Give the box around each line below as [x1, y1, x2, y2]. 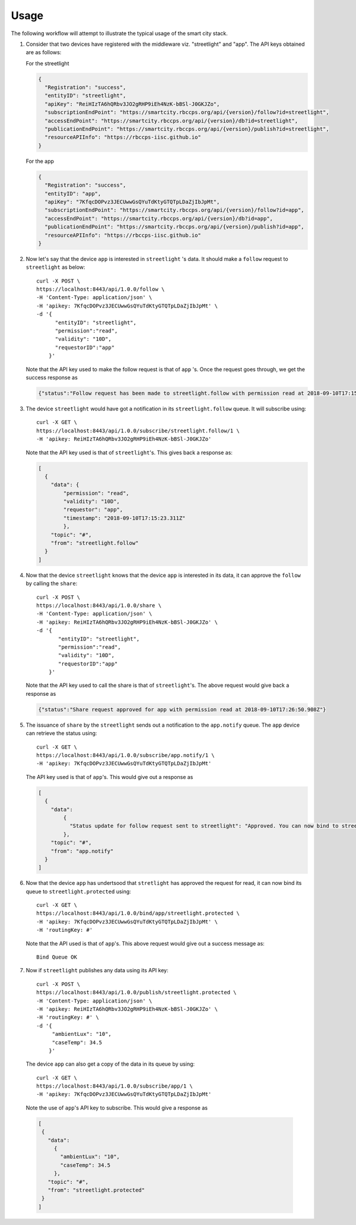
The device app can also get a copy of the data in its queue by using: [26, 1060, 195, 1067]
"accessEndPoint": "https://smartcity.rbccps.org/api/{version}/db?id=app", [44, 215, 273, 222]
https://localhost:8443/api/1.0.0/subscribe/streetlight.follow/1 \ [36, 427, 240, 434]
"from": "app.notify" [50, 847, 114, 855]
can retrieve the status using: [26, 730, 97, 737]
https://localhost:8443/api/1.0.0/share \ [36, 602, 162, 609]
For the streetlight [26, 59, 69, 67]
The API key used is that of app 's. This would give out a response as [26, 773, 193, 780]
